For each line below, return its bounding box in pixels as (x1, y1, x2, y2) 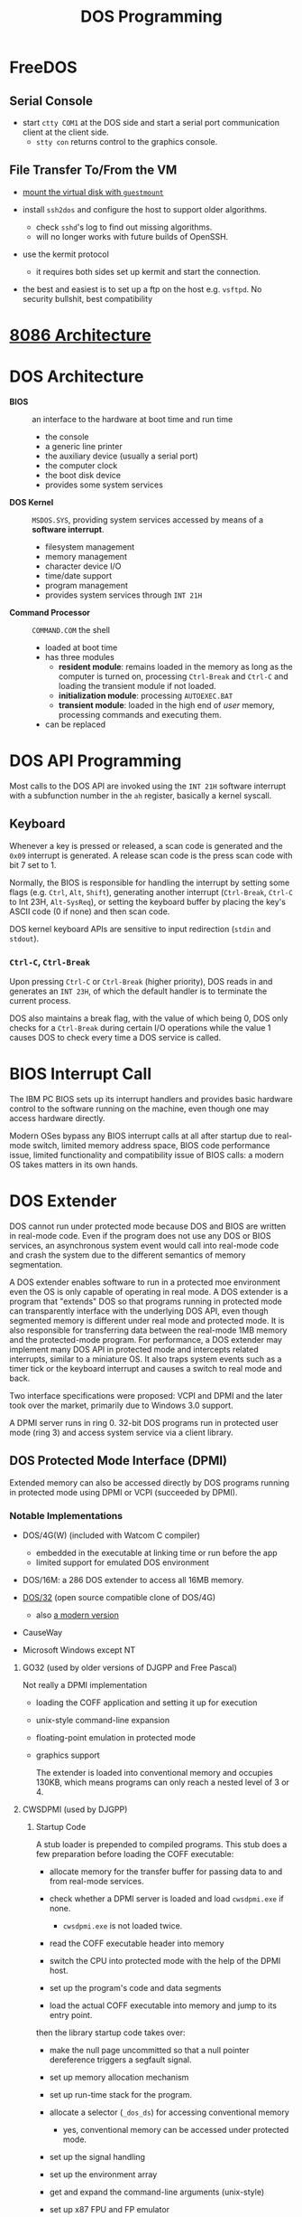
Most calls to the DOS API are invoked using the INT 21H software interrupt (9, 780, 287, 791)
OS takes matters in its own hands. (9, 1159, 138, 1170)
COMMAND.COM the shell (32, 624, 111, 635)
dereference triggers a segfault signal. (49, 2054, 192, 2065)
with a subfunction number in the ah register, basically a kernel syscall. (9, 789, 272, 801)
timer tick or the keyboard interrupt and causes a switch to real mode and (9, 1363, 282, 1373)
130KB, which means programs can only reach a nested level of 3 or (35, 1777, 290, 1788)
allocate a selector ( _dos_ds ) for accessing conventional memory (49, 2107, 290, 2118)
